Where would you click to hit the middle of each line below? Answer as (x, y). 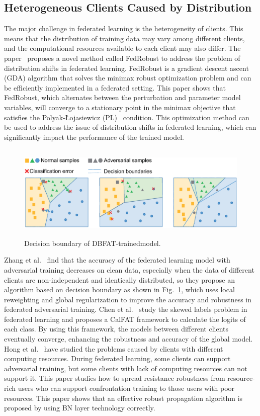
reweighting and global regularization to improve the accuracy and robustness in (128, 299)
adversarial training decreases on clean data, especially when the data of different (129, 269)
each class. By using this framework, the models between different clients (116, 329)
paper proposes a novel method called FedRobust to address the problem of (122, 58)
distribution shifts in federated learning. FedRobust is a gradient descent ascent (126, 68)
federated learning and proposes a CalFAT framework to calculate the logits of (125, 319)
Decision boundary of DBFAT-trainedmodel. (93, 243)
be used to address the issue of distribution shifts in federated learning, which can (130, 127)
